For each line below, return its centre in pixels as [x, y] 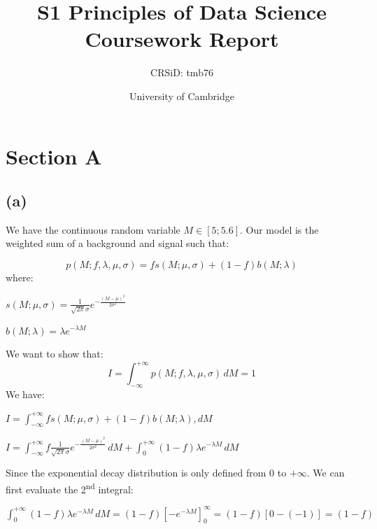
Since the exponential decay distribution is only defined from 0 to [146, 473]
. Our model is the [279, 229]
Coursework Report [182, 39]
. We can [326, 473]
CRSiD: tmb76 [182, 72]
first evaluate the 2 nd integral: [70, 488]
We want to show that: [55, 354]
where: [20, 277]
